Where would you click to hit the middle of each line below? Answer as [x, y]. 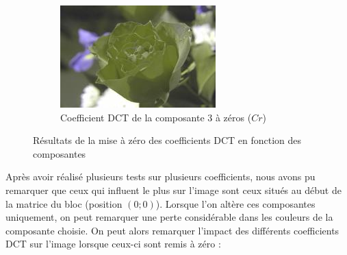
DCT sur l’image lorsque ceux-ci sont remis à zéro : [113, 244]
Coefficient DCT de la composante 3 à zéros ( [156, 117]
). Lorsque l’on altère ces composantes [235, 203]
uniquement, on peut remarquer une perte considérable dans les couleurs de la [169, 217]
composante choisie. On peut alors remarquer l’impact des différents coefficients [172, 230]
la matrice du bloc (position [64, 203]
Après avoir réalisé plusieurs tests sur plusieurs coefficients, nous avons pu [160, 177]
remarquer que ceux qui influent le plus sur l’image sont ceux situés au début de [173, 190]
